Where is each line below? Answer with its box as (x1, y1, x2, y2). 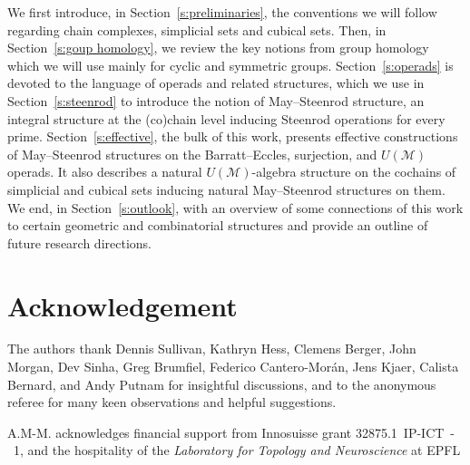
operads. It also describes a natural (7, 162, 202, 181)
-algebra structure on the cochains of (251, 162, 456, 181)
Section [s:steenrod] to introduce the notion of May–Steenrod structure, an (7, 91, 425, 110)
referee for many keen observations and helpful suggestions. (7, 392, 337, 412)
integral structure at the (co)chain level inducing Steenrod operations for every (7, 109, 446, 128)
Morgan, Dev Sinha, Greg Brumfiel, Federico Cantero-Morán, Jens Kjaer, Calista (7, 357, 459, 376)
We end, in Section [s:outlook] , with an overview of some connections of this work (7, 198, 464, 217)
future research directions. (7, 233, 152, 252)
